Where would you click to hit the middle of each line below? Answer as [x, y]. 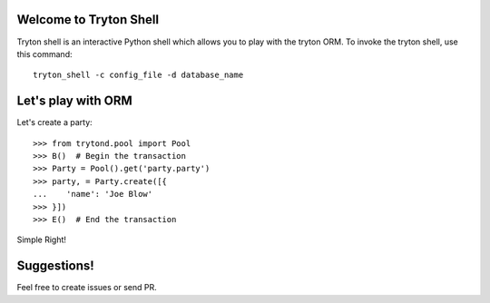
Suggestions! [55, 266]
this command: [44, 54]
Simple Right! [42, 239]
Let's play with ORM [75, 101]
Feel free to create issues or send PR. [87, 288]
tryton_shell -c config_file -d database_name [138, 75]
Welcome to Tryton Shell [88, 20]
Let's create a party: [54, 122]
